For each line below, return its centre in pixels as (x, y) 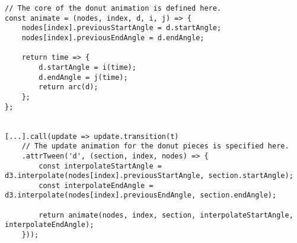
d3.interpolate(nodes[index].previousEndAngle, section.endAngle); (141, 195)
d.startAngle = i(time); (87, 67)
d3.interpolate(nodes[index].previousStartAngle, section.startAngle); (149, 176)
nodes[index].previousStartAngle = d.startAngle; (122, 28)
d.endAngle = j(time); (83, 77)
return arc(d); (68, 87)
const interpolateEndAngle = (96, 185)
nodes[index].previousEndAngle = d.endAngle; (113, 38)
